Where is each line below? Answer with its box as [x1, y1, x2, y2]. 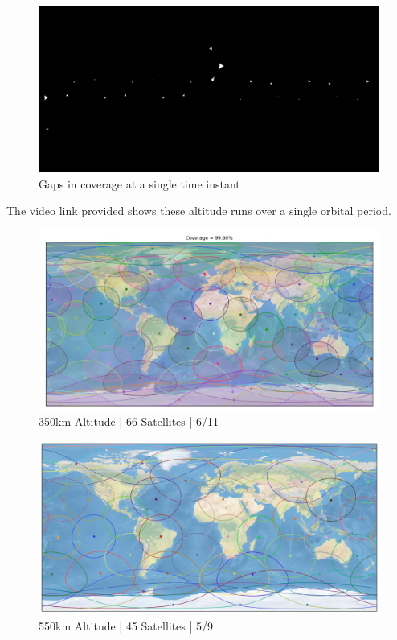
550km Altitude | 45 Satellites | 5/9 [39, 617, 214, 634]
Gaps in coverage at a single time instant [39, 175, 240, 192]
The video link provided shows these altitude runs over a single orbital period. [6, 202, 391, 219]
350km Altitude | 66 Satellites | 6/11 [39, 413, 219, 430]
